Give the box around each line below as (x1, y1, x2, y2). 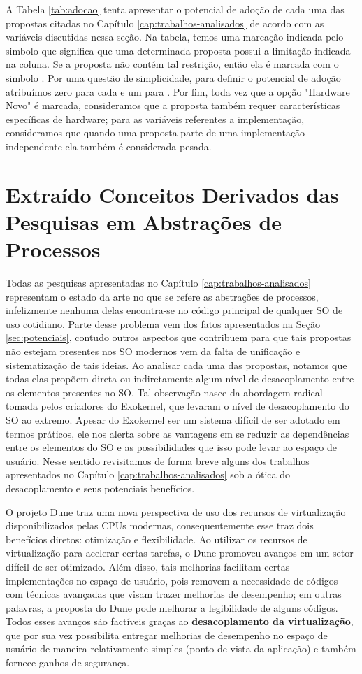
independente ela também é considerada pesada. (6, 138, 212, 153)
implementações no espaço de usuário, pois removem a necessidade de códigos (6, 573, 338, 587)
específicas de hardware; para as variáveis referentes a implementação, (6, 111, 305, 126)
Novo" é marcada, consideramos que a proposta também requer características (6, 98, 340, 113)
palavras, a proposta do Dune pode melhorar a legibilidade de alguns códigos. (6, 600, 338, 615)
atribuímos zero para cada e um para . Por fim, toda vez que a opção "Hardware (6, 84, 350, 99)
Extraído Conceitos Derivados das (6, 180, 339, 208)
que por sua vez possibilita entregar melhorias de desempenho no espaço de (6, 627, 328, 642)
